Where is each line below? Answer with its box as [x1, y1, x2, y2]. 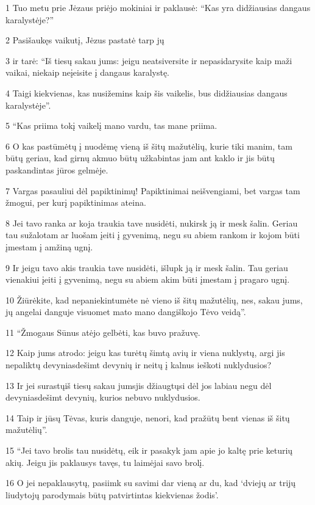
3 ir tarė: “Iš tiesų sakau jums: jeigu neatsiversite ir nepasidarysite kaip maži [5, 54, 292, 67]
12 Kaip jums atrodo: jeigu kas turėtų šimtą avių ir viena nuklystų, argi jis [5, 346, 285, 359]
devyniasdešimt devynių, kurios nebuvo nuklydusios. [5, 391, 200, 404]
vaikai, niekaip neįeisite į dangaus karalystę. [5, 66, 170, 79]
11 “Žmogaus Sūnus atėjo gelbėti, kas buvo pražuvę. [5, 325, 200, 338]
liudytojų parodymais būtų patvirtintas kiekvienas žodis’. [5, 488, 219, 501]
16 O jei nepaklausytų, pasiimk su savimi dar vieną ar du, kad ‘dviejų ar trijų [5, 476, 296, 489]
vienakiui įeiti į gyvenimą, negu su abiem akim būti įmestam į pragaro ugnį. [5, 273, 290, 286]
